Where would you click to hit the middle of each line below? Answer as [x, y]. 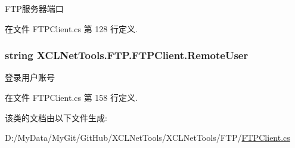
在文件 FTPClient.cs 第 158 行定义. [71, 97]
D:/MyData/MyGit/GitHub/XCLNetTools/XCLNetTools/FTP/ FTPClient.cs [147, 138]
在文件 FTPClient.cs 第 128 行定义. [71, 28]
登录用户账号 [30, 77]
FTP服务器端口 [34, 8]
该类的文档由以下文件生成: [56, 117]
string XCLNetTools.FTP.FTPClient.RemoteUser [127, 55]
